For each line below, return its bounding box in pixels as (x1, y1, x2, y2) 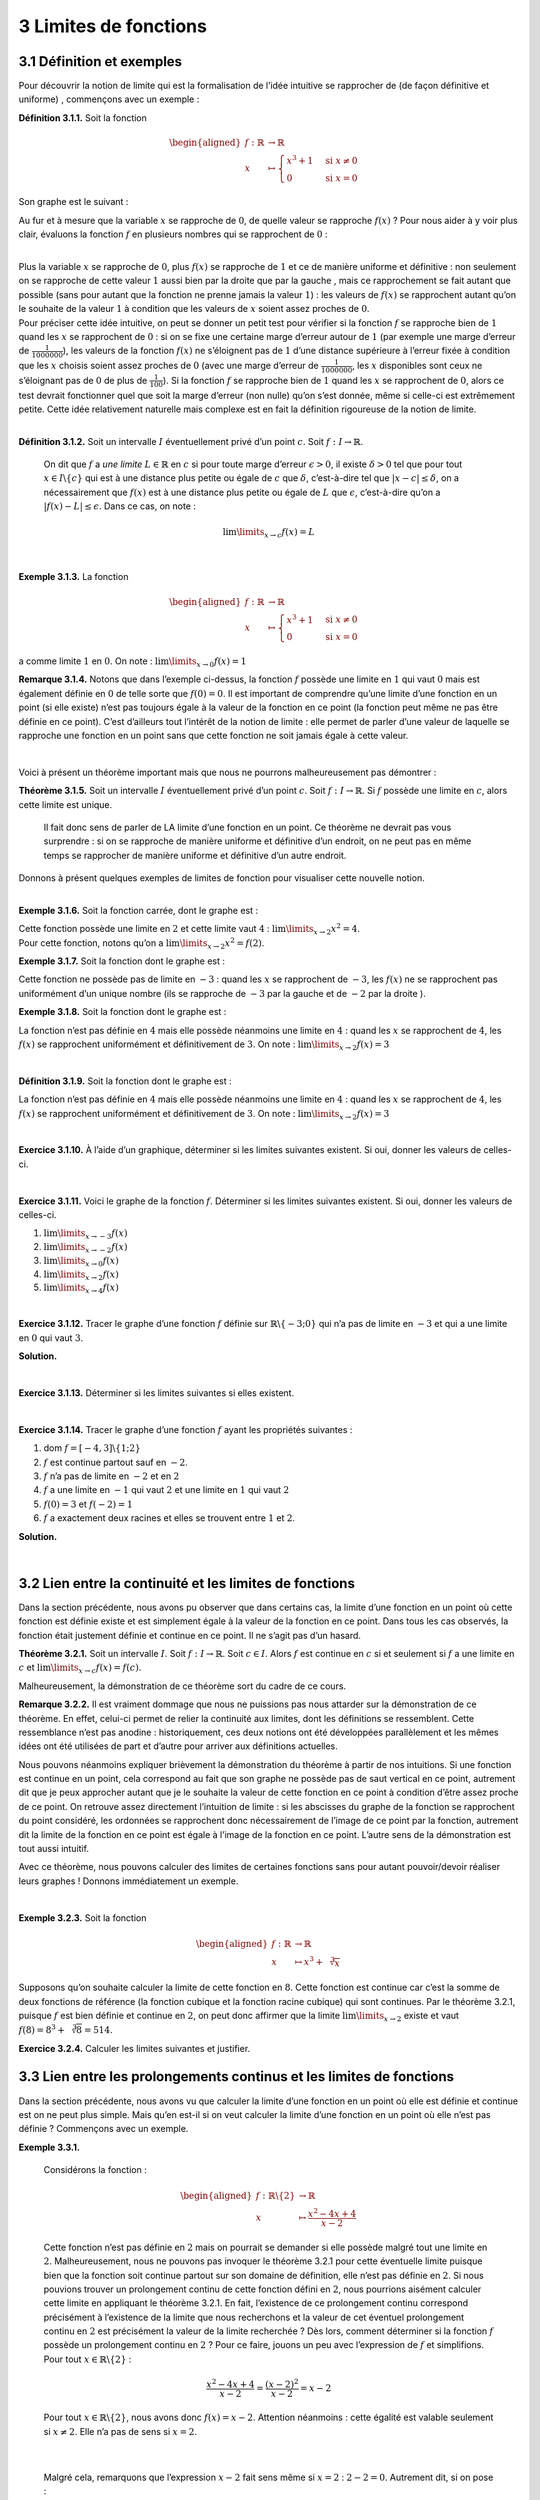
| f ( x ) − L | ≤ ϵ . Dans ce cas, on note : (43, 500, 197, 512)
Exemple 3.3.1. (18, 2141, 80, 2153)
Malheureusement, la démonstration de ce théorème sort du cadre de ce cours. (18, 1680, 347, 1692)
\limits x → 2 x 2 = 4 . (285, 921, 360, 937)
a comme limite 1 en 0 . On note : (18, 655, 154, 667)
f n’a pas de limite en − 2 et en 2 (43, 1470, 180, 1482)
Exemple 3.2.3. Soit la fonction (18, 1911, 147, 1924)
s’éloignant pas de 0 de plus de (18, 374, 148, 386)
